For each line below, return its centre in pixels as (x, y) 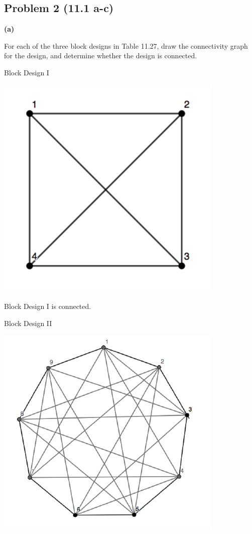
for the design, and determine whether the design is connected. (101, 56)
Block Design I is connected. (48, 306)
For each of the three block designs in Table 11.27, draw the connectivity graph (126, 45)
